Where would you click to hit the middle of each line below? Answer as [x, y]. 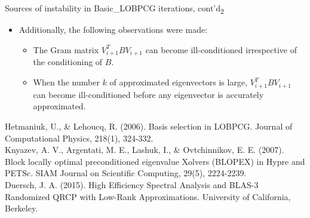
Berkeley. [22, 208]
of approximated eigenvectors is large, [178, 82]
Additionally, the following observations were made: [113, 30]
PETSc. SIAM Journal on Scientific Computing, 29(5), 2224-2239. [126, 173]
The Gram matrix [66, 49]
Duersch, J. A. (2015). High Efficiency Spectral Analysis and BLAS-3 [132, 184]
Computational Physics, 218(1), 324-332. [79, 138]
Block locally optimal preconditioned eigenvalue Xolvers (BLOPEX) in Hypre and [155, 161]
